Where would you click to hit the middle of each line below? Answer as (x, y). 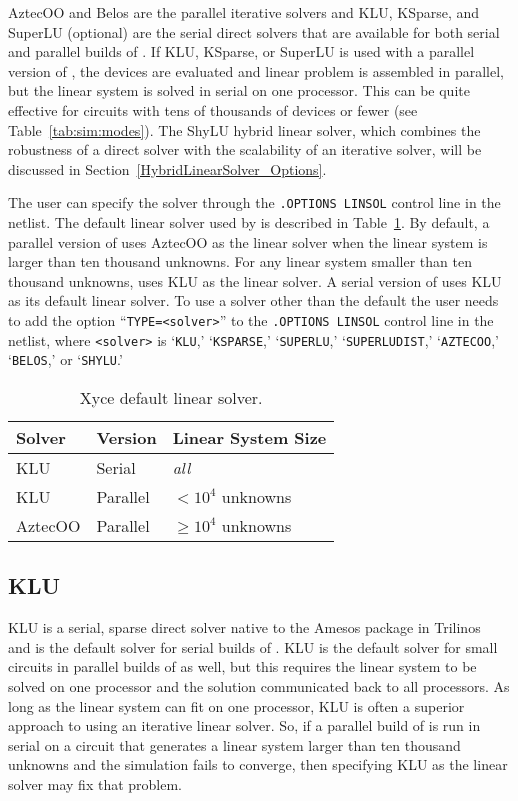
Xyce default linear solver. (171, 397)
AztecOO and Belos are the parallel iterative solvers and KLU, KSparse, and (244, 12)
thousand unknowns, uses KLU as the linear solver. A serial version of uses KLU (255, 280)
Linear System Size (249, 437)
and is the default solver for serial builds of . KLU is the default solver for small (253, 646)
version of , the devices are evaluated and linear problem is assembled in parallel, (256, 70)
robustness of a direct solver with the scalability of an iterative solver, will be (245, 149)
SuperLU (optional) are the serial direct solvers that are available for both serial (254, 31)
